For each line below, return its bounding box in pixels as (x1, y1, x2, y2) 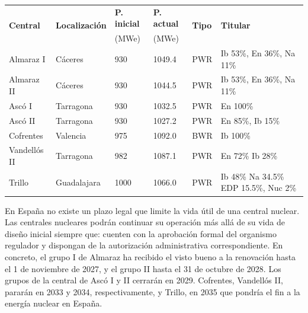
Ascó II (9, 114, 36, 126)
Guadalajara (56, 175, 101, 188)
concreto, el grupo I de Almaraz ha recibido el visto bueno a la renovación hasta (5, 250, 296, 263)
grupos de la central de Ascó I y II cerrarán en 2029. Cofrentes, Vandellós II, (5, 274, 283, 286)
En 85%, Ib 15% (220, 114, 280, 126)
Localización (56, 18, 107, 31)
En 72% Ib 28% (220, 149, 278, 162)
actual (153, 17, 179, 30)
